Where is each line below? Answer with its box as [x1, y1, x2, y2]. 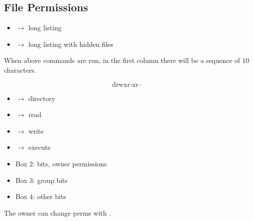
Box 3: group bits [15, 175, 68, 185]
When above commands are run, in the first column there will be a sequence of [4, 55, 240, 65]
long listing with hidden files [28, 39, 113, 49]
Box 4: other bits [15, 191, 66, 201]
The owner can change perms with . [4, 207, 111, 218]
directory [28, 93, 56, 103]
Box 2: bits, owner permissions [15, 158, 107, 168]
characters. [4, 64, 36, 75]
